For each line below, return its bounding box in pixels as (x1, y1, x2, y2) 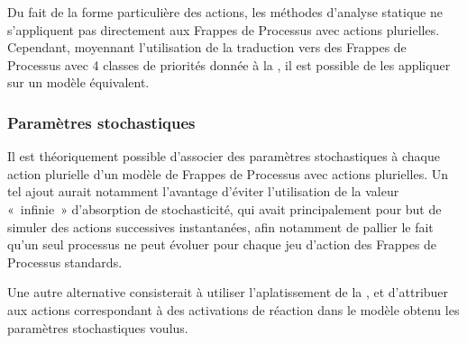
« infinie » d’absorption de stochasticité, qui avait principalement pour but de (7, 199, 442, 218)
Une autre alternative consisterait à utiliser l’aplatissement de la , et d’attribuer (7, 283, 449, 302)
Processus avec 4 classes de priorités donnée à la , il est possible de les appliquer (7, 55, 451, 74)
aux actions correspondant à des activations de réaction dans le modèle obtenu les (7, 300, 460, 319)
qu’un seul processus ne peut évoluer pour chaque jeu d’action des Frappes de (7, 235, 437, 254)
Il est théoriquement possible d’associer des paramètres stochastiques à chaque (7, 147, 440, 166)
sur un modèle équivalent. (7, 73, 150, 92)
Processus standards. (7, 252, 123, 271)
